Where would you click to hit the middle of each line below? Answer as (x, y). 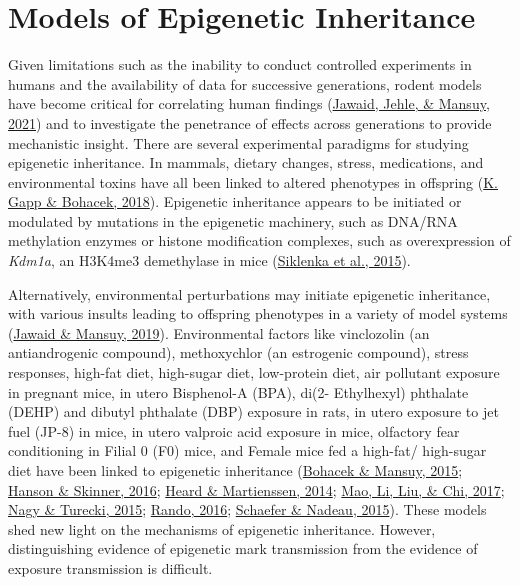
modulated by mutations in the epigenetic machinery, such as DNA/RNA (233, 220)
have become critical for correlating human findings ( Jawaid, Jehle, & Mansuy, (249, 103)
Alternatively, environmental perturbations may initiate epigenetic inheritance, (249, 293)
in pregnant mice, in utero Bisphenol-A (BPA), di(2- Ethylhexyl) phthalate (238, 391)
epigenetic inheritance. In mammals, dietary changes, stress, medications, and (246, 162)
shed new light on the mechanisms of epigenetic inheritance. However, (222, 528)
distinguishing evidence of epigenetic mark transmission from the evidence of (243, 548)
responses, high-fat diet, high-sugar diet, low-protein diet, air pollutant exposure (254, 372)
